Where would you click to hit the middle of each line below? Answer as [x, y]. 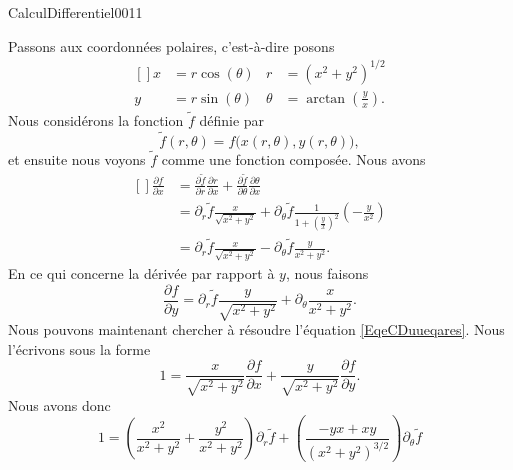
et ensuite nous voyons [77, 159]
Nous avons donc [59, 404]
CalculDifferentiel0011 [75, 12]
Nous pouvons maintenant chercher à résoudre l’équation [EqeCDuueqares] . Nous [256, 329]
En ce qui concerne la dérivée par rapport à [141, 273]
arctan [326, 98]
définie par [232, 119]
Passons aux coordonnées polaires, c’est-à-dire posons [171, 45]
